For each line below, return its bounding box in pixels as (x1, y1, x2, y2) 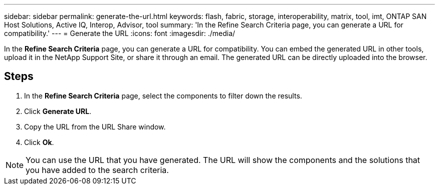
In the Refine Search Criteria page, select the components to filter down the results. (24, 91, 302, 100)
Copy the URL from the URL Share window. (24, 122, 166, 131)
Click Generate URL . (24, 106, 92, 115)
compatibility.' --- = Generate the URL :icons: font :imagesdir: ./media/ (4, 29, 236, 37)
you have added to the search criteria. (26, 164, 169, 175)
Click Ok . (24, 137, 54, 146)
